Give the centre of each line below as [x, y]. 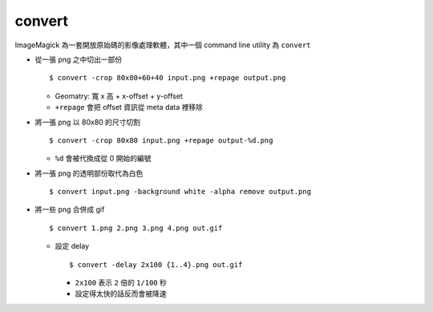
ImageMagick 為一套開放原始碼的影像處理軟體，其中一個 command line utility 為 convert [163, 45]
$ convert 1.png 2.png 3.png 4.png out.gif [136, 228]
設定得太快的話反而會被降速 [121, 294]
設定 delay [72, 246]
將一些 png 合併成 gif [70, 209]
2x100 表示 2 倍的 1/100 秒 [121, 283]
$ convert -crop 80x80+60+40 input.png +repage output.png [168, 78]
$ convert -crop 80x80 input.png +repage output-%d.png [161, 140]
